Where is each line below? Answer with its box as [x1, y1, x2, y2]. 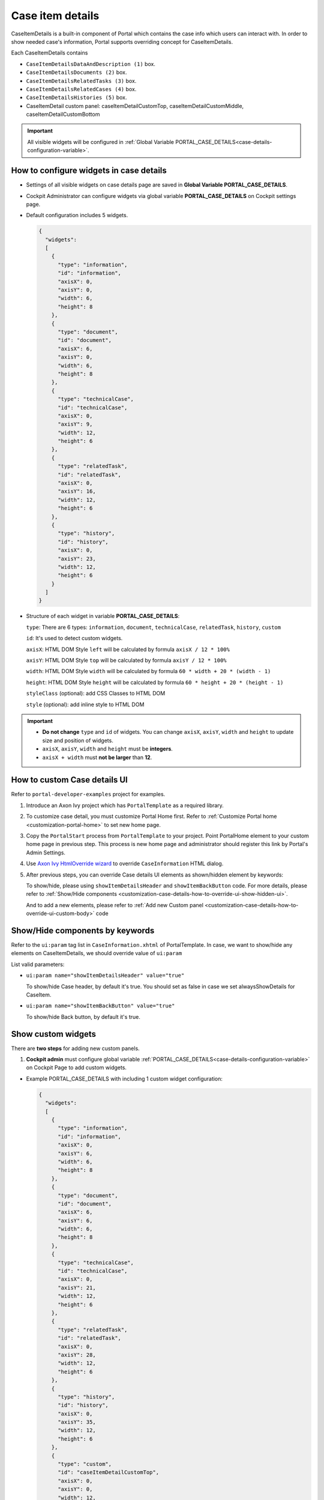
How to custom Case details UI [11, 775, 128, 785]
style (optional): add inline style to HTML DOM [26, 701, 145, 708]
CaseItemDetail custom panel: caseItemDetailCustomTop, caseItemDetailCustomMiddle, [26, 102, 244, 109]
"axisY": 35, [58, 1419, 96, 1426]
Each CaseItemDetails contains [11, 49, 88, 56]
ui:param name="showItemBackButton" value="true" [26, 1003, 175, 1009]
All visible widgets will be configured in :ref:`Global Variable [27, 138, 174, 145]
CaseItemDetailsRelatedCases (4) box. [26, 85, 137, 92]
